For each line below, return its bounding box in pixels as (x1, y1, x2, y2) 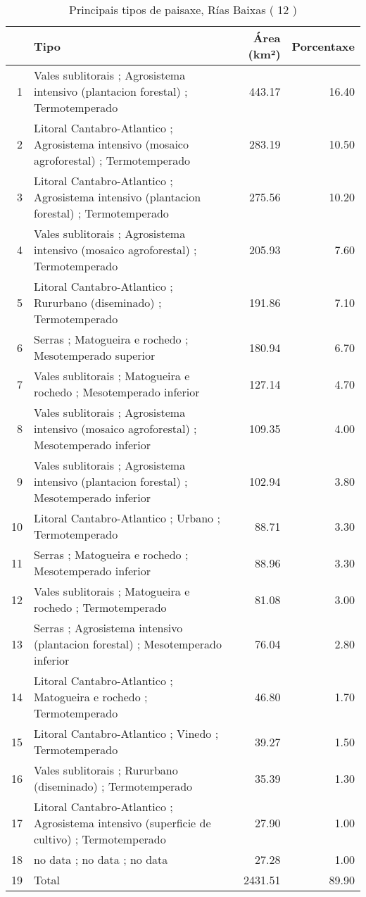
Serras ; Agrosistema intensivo (34, 620, 183, 636)
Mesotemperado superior (34, 347, 156, 363)
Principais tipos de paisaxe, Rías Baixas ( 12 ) (69, 1, 297, 18)
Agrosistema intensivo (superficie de (34, 815, 211, 831)
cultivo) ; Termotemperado (34, 831, 166, 847)
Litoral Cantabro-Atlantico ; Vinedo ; (34, 725, 219, 741)
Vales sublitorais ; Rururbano (34, 762, 178, 778)
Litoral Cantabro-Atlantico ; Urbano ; (34, 510, 220, 526)
